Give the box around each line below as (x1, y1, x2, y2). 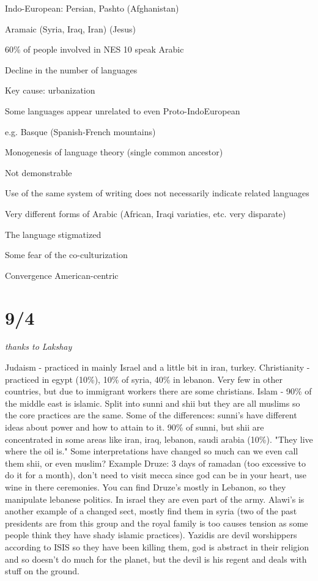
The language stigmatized (5, 228, 102, 240)
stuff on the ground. (5, 564, 79, 577)
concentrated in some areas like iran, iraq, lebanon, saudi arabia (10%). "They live (5, 432, 313, 445)
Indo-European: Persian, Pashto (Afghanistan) (5, 2, 179, 14)
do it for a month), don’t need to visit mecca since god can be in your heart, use (5, 468, 307, 481)
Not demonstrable (5, 166, 72, 179)
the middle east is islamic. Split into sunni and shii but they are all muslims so (5, 396, 300, 409)
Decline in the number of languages (5, 63, 138, 76)
